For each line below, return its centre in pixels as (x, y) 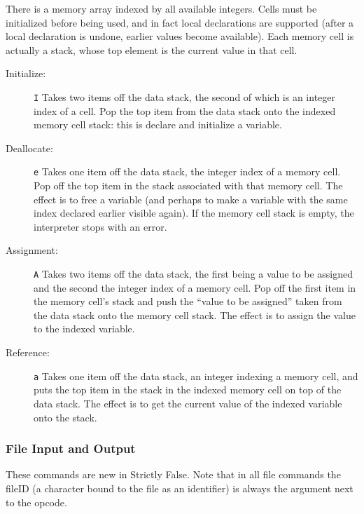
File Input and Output (71, 448)
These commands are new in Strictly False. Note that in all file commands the (173, 474)
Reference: (28, 352)
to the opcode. (36, 502)
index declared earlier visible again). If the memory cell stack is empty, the (194, 213)
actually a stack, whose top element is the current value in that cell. (152, 49)
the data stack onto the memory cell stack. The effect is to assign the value (195, 315)
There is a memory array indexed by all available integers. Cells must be (161, 8)
